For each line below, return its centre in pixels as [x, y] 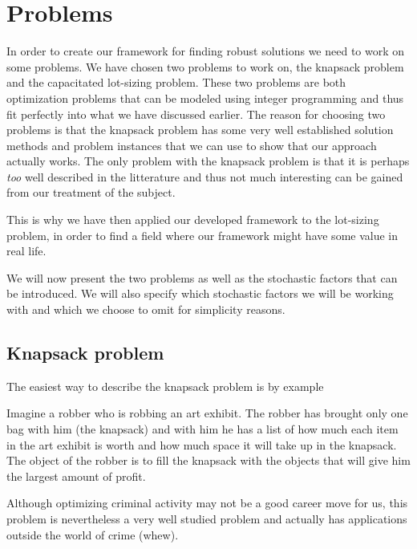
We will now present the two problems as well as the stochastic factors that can [202, 277]
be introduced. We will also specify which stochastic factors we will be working [200, 293]
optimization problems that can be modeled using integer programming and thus [205, 98]
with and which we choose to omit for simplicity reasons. [146, 309]
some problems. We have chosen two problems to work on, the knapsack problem [205, 66]
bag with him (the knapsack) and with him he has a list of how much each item [202, 429]
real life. [26, 251]
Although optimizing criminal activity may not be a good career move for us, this [207, 503]
